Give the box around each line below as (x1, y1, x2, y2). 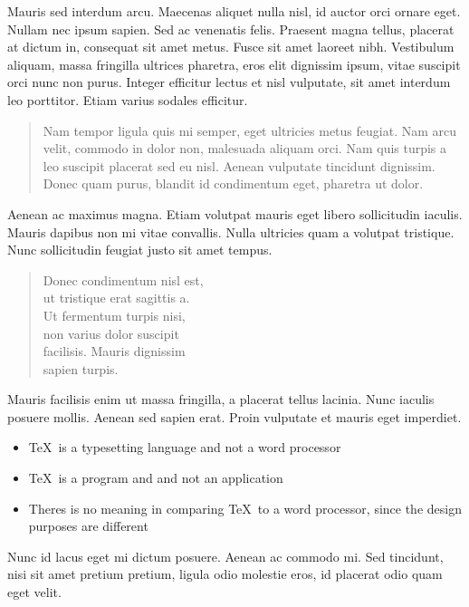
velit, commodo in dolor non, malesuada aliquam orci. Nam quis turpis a (43, 139, 447, 158)
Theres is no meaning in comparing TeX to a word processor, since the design (28, 498, 462, 517)
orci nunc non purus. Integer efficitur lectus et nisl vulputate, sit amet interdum (7, 72, 451, 92)
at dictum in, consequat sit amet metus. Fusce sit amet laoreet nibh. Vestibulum (7, 37, 455, 56)
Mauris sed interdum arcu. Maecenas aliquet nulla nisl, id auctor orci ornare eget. (7, 2, 461, 20)
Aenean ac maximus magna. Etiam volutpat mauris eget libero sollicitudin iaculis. (7, 204, 463, 223)
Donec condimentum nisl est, (43, 270, 204, 289)
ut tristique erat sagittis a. (43, 288, 190, 307)
